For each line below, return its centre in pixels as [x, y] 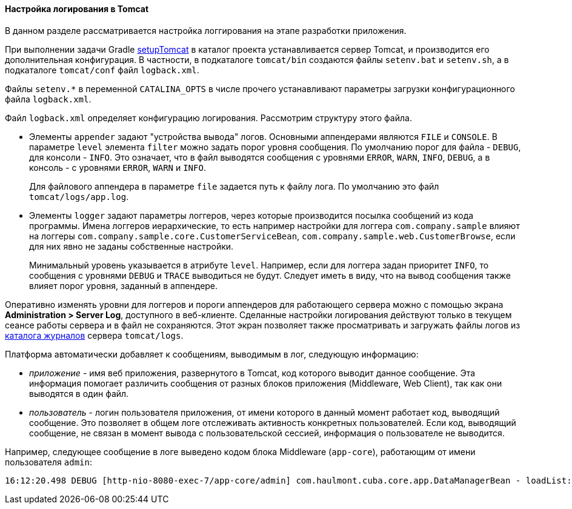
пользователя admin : [48, 462]
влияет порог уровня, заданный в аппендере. [124, 285]
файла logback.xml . [48, 99]
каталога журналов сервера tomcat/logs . [94, 335]
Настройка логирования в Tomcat [77, 9]
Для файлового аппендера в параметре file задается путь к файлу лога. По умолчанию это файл [234, 186]
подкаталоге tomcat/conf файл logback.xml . [102, 70]
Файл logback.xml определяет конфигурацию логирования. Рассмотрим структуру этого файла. [208, 118]
